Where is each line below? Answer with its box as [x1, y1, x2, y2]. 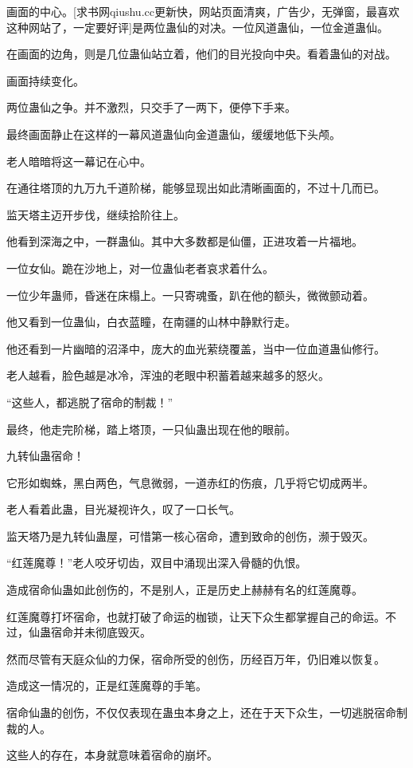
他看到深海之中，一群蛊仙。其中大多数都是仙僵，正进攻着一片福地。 [6, 233, 363, 250]
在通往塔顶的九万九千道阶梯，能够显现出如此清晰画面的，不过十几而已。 [6, 179, 385, 196]
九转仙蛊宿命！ [6, 447, 84, 464]
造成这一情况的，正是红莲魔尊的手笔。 [6, 677, 207, 694]
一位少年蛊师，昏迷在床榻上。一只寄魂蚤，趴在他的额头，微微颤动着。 [6, 286, 374, 303]
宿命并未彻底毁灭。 [50, 624, 151, 640]
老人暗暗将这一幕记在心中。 [6, 152, 151, 169]
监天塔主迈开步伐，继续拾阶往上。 [6, 206, 185, 223]
